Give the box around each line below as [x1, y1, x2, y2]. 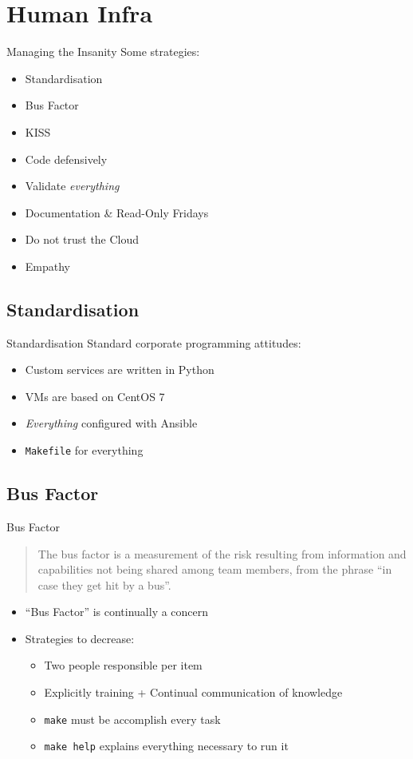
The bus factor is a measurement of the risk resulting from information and [37, 545, 407, 562]
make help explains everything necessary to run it [44, 737, 289, 754]
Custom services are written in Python [25, 361, 214, 378]
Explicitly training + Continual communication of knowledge [44, 684, 343, 701]
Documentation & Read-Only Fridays [25, 204, 209, 221]
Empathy [25, 257, 71, 274]
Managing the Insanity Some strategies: [6, 43, 200, 60]
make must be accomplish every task [44, 710, 221, 727]
